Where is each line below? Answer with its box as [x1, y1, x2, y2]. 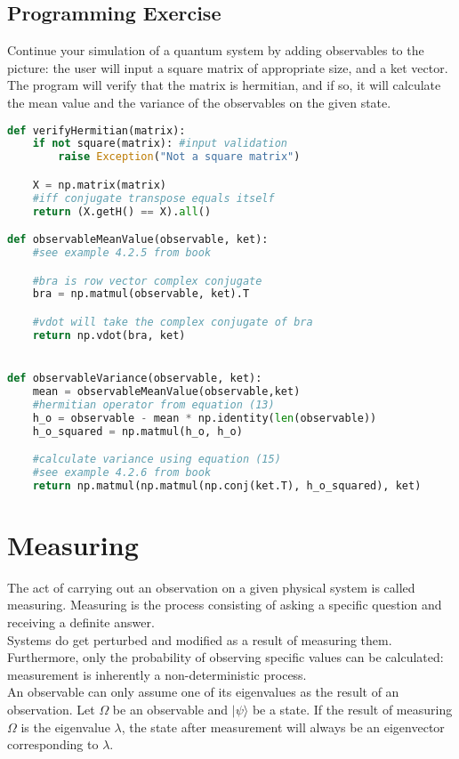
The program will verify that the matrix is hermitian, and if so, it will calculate [7, 76, 441, 94]
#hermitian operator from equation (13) [32, 398, 275, 411]
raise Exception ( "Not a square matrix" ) [58, 150, 301, 164]
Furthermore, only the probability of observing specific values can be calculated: [7, 648, 444, 666]
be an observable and [112, 699, 229, 718]
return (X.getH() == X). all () [32, 205, 212, 218]
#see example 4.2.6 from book [32, 465, 212, 479]
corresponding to [7, 735, 99, 754]
